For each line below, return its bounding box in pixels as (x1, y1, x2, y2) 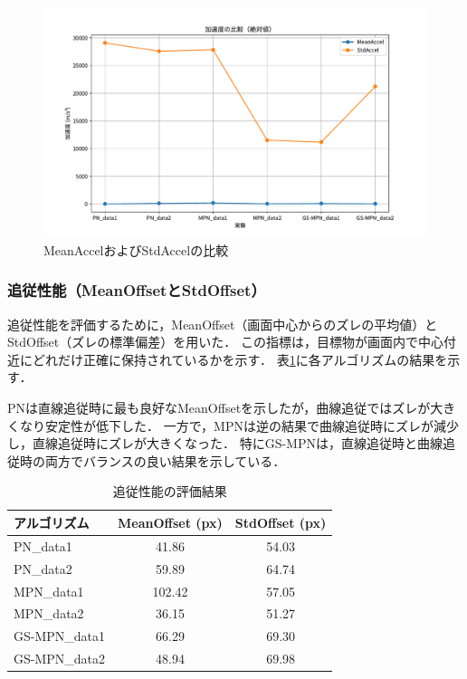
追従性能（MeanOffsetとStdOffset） (7, 279, 266, 301)
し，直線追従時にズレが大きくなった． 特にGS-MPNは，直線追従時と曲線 (7, 434, 443, 453)
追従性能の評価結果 (112, 482, 227, 501)
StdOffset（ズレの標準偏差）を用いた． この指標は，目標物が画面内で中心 (7, 332, 443, 351)
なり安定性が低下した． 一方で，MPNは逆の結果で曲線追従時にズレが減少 (19, 416, 459, 435)
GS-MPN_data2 (14, 649, 106, 668)
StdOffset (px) (234, 512, 327, 531)
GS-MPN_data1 (14, 626, 106, 646)
